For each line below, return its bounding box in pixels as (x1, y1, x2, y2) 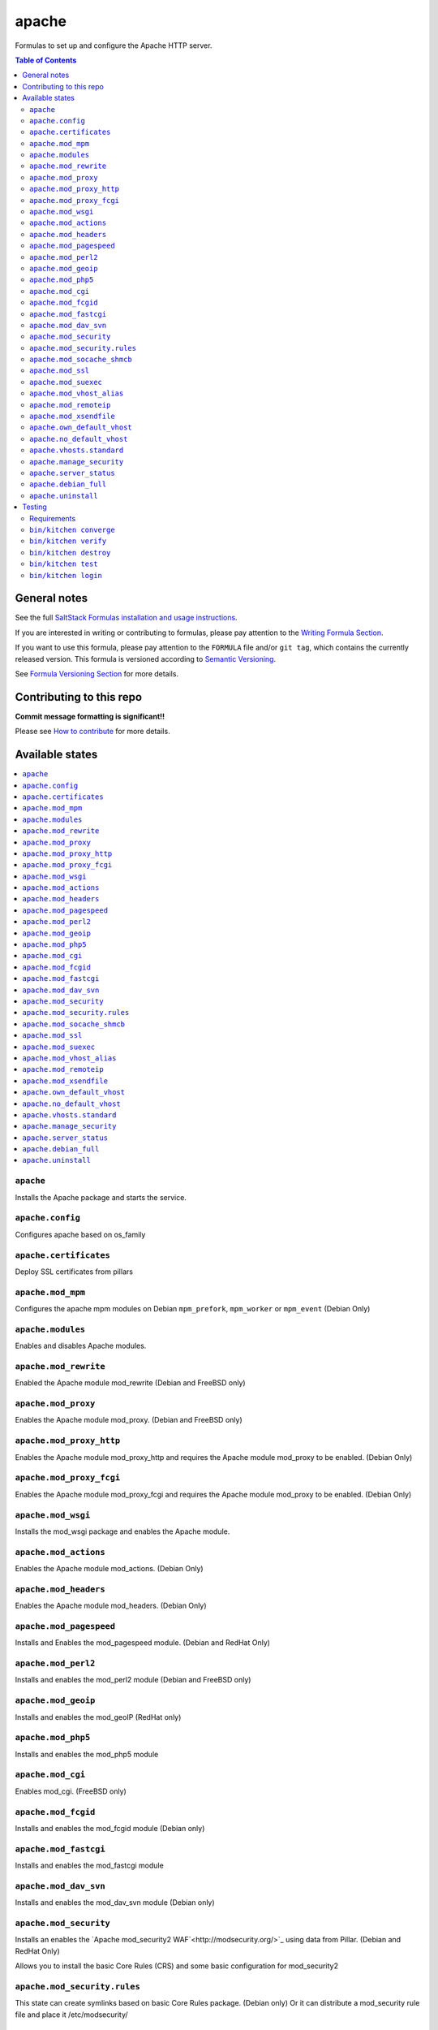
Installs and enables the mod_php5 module (15, 1749, 159, 1759)
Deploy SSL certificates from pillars (15, 1267, 134, 1276)
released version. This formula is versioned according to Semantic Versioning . (15, 654, 276, 663)
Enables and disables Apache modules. (15, 1341, 147, 1351)
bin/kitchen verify (29, 537, 107, 546)
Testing (22, 502, 48, 512)
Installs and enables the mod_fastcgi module (15, 1860, 164, 1871)
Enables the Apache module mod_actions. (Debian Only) (15, 1564, 204, 1574)
